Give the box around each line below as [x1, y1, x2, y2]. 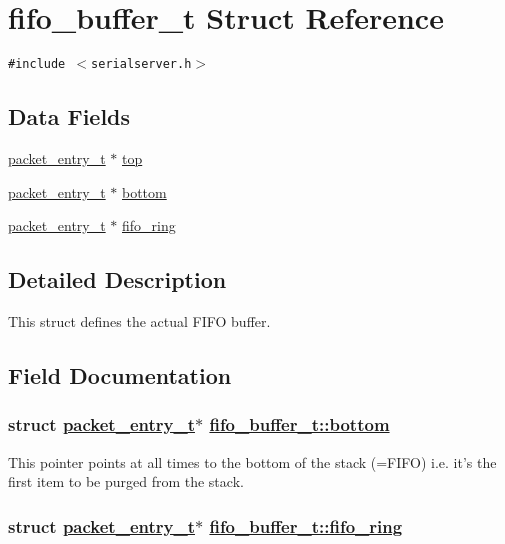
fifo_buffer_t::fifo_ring [209, 513, 403, 538]
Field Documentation [8, 359, 232, 390]
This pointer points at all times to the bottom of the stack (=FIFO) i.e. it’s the [8, 451, 497, 472]
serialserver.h [91, 57, 192, 72]
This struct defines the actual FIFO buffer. [8, 310, 271, 331]
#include [8, 57, 66, 72]
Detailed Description [8, 264, 227, 295]
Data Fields [8, 101, 131, 132]
